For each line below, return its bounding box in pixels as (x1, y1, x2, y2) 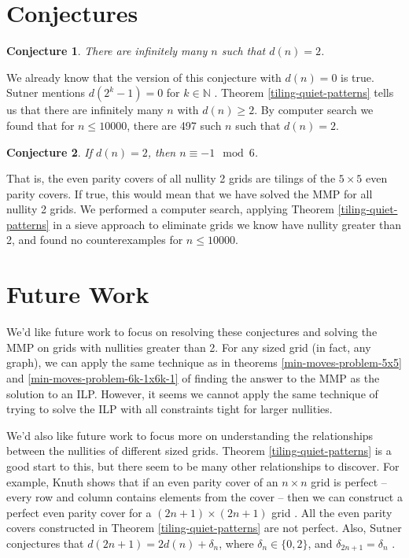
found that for (6, 116, 75, 133)
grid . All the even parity (271, 504, 392, 520)
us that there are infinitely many (6, 102, 164, 118)
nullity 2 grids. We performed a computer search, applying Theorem (6, 201, 334, 217)
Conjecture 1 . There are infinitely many (6, 42, 208, 59)
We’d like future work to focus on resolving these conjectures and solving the (6, 323, 378, 340)
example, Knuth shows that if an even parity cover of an (6, 473, 278, 490)
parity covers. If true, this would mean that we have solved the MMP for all (6, 185, 373, 201)
